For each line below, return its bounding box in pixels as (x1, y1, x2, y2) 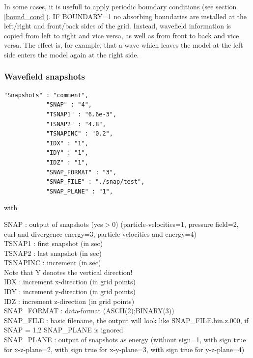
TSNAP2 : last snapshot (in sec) (4, 248, 102, 258)
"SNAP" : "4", (46, 101, 92, 109)
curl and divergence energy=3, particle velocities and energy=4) (4, 228, 197, 239)
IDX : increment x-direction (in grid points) (4, 276, 136, 287)
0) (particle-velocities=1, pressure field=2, (112, 219, 239, 229)
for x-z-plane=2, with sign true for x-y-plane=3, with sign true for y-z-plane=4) (4, 344, 245, 354)
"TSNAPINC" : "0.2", (46, 130, 113, 138)
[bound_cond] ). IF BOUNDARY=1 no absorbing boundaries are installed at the (4, 11, 247, 21)
